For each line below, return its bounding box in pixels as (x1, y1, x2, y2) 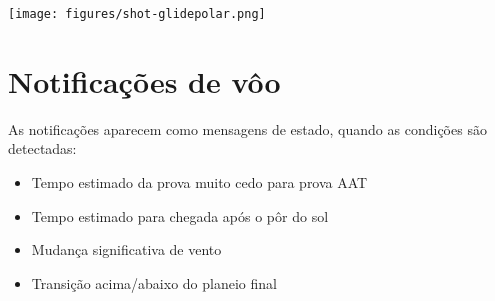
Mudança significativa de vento (31, 239, 222, 260)
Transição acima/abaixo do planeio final (31, 272, 277, 293)
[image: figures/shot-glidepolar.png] (8, 7, 266, 21)
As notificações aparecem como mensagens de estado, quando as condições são (8, 118, 487, 139)
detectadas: (8, 138, 77, 159)
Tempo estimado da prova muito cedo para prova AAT (31, 171, 368, 192)
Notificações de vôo (8, 60, 281, 101)
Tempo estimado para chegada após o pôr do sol (31, 205, 329, 226)
